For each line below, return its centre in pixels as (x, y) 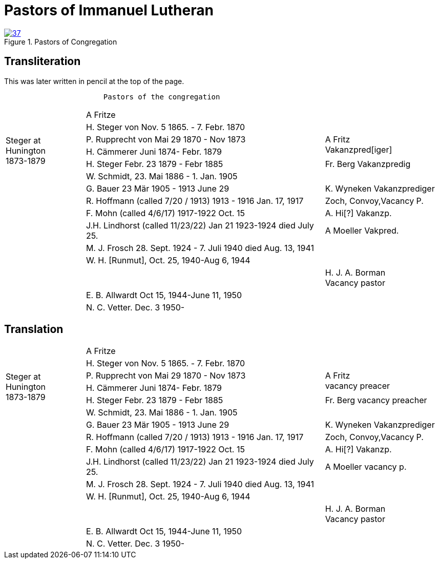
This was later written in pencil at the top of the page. (94, 81)
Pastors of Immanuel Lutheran (109, 10)
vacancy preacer (358, 386)
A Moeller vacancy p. (366, 467)
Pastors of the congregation (162, 97)
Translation (34, 329)
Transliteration (43, 61)
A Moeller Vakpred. (362, 230)
